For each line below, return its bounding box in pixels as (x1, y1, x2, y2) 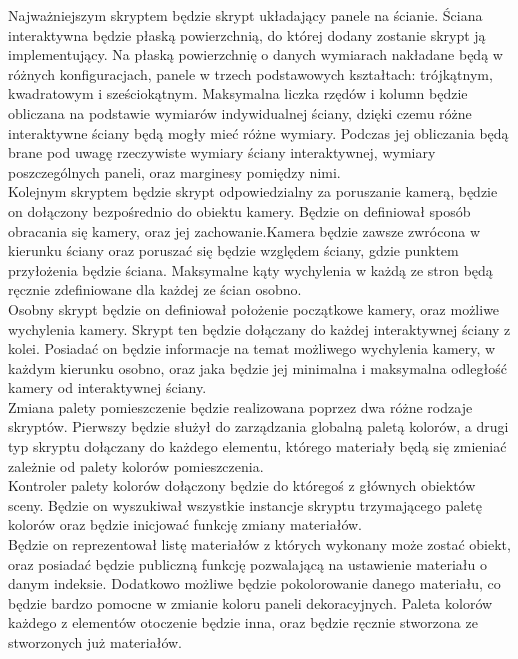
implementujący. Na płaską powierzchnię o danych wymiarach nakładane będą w (8, 44, 503, 65)
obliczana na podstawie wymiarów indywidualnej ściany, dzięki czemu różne (8, 102, 472, 123)
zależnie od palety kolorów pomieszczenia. (8, 455, 264, 476)
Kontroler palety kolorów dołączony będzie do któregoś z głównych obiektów (8, 475, 476, 496)
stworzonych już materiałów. (8, 632, 183, 652)
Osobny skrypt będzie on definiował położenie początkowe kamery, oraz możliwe (8, 298, 500, 319)
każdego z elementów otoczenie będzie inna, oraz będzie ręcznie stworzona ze (8, 612, 478, 633)
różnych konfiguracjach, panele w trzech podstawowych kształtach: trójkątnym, (8, 63, 493, 84)
